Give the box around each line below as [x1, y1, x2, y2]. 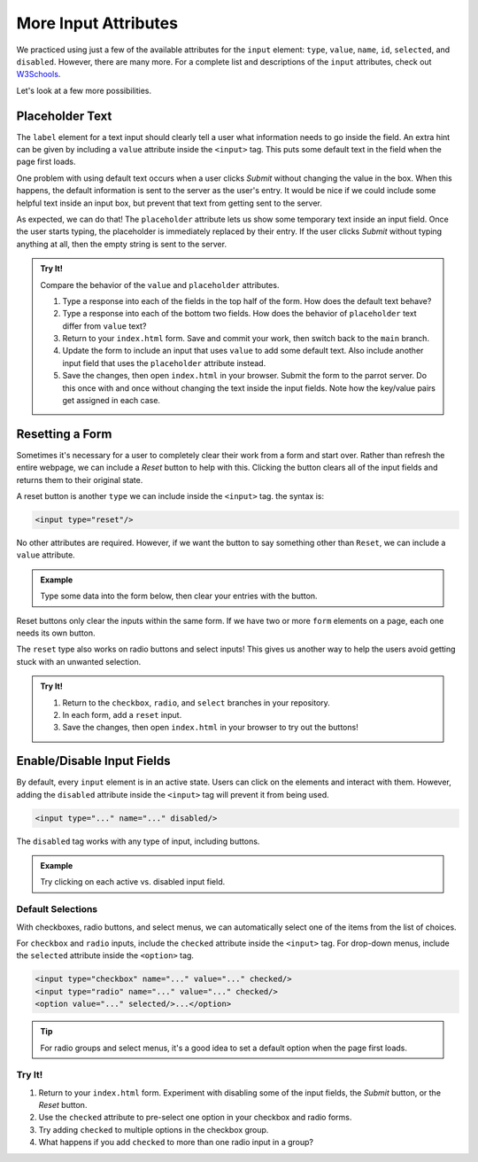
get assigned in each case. [62, 395, 161, 406]
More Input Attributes [16, 13, 179, 33]
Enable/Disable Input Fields [16, 753, 171, 768]
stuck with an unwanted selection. [16, 656, 142, 667]
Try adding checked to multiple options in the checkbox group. [38, 1124, 269, 1135]
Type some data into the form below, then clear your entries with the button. [40, 590, 318, 602]
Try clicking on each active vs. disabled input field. [40, 877, 226, 887]
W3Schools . [16, 69, 61, 80]
